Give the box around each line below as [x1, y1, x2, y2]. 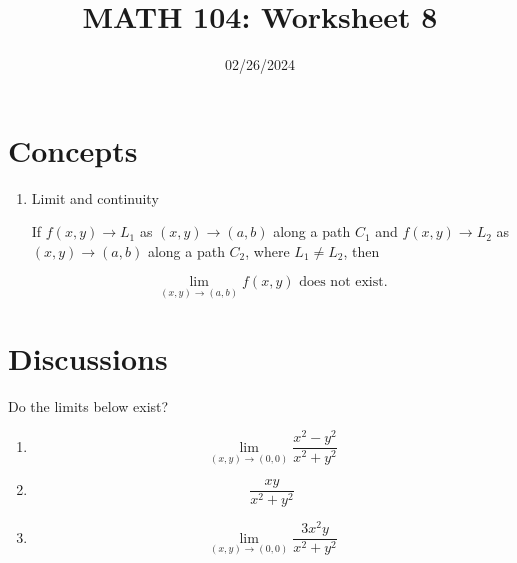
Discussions [8, 337, 168, 378]
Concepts [8, 129, 138, 170]
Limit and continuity [31, 187, 159, 208]
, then [343, 240, 380, 261]
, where [245, 240, 290, 261]
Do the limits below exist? [8, 395, 169, 416]
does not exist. [299, 275, 388, 290]
